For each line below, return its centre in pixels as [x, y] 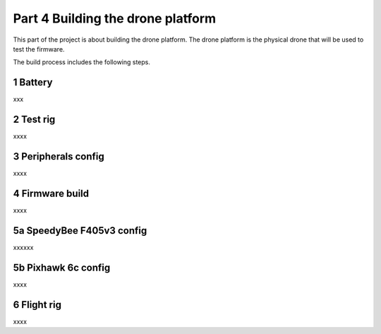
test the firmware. [39, 49]
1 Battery [33, 82]
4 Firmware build [51, 193]
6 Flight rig [37, 305]
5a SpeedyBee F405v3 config [80, 231]
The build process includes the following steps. [82, 62]
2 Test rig [34, 120]
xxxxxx [23, 247]
